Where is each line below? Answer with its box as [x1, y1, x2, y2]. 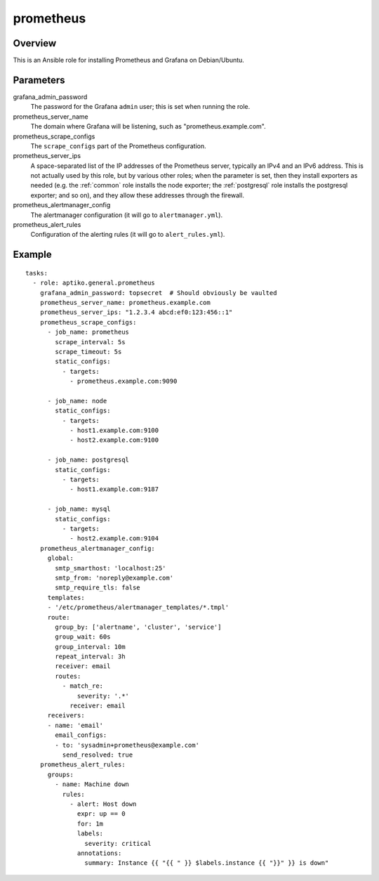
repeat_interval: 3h [55, 653, 126, 660]
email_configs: [55, 731, 107, 739]
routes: [55, 672, 81, 680]
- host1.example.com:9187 [69, 485, 159, 493]
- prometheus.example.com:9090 [69, 377, 178, 386]
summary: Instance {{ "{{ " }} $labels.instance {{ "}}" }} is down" [84, 859, 329, 867]
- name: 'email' [47, 721, 104, 729]
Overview [13, 37, 57, 49]
